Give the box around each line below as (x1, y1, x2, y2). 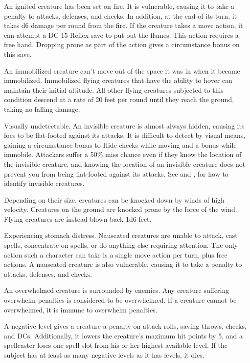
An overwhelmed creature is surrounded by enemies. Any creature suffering (4, 285, 229, 295)
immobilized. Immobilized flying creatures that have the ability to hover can (4, 75, 232, 85)
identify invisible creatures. (4, 178, 85, 188)
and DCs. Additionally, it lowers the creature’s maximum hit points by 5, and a (4, 330, 243, 340)
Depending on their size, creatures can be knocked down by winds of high (4, 194, 225, 205)
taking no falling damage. (4, 104, 80, 114)
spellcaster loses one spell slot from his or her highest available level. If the (4, 340, 227, 350)
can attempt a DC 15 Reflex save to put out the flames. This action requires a (4, 29, 239, 40)
